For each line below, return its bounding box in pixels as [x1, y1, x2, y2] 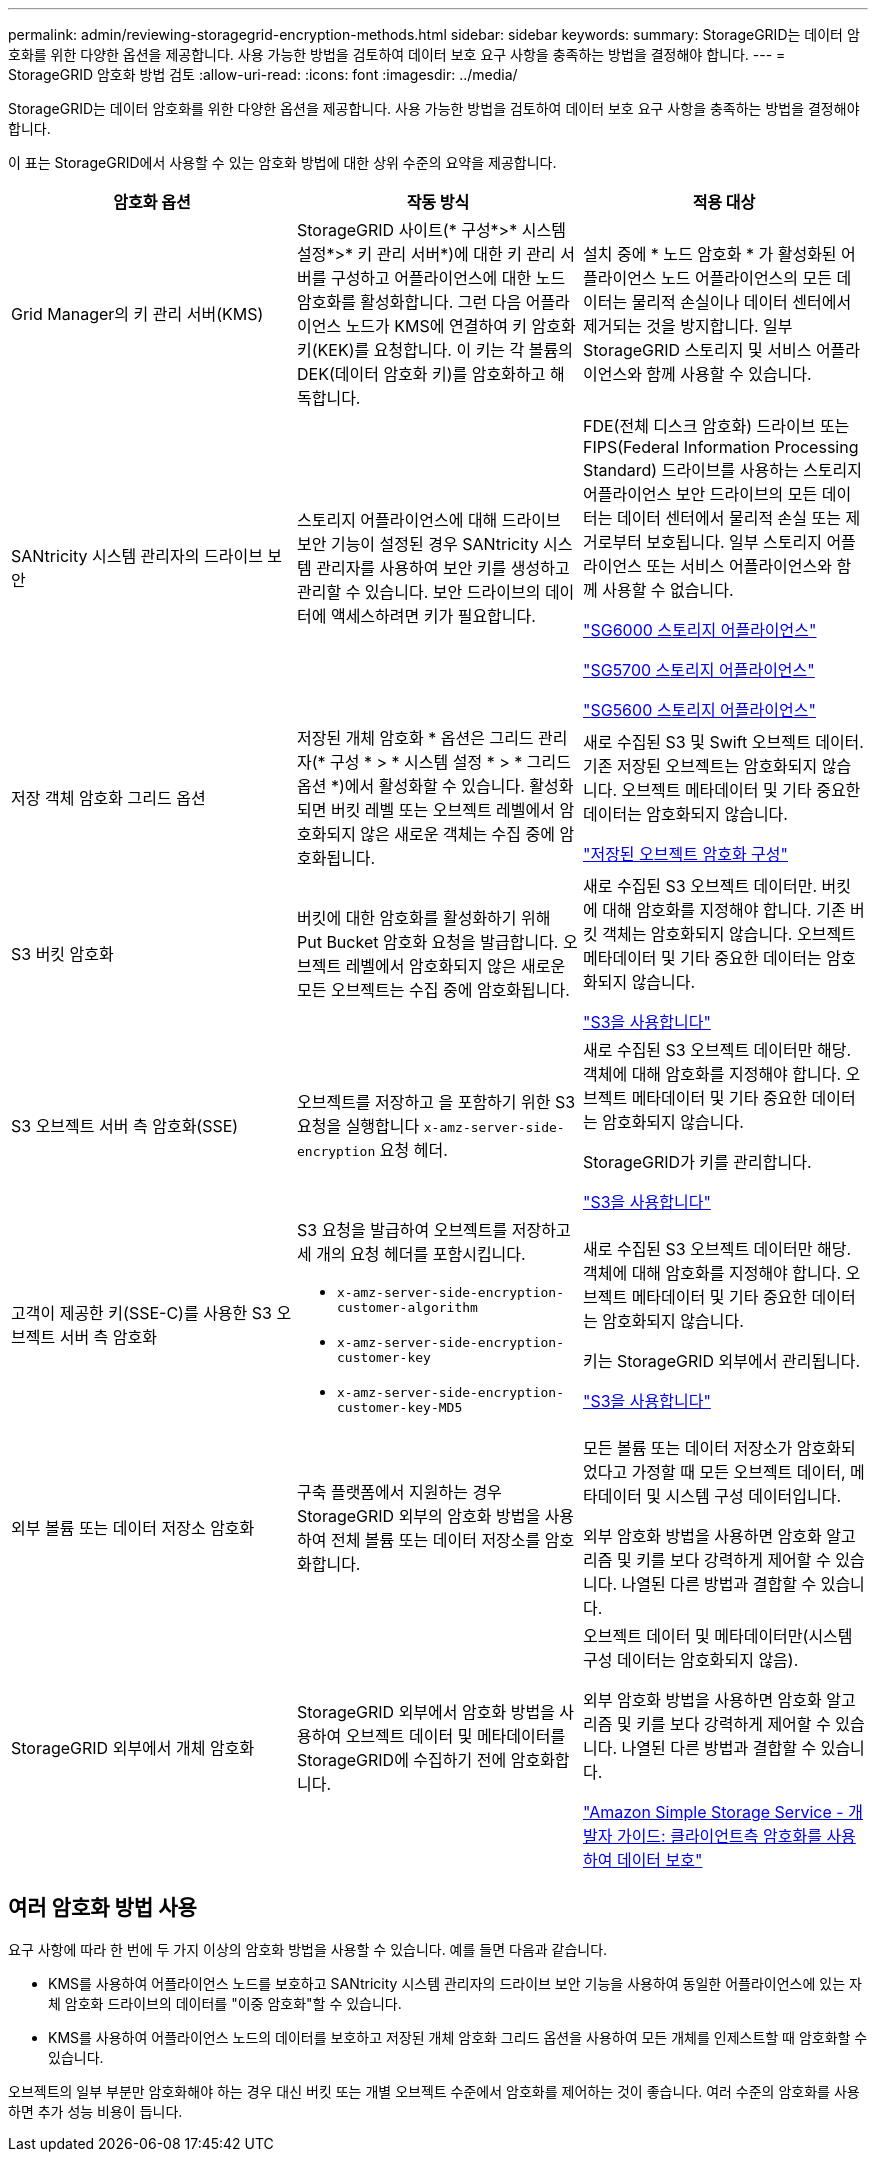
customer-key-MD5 [336, 1400, 463, 1415]
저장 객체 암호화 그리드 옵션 [11, 788, 206, 808]
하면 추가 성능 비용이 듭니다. [8, 2102, 183, 2120]
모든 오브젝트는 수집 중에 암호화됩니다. [296, 980, 570, 1000]
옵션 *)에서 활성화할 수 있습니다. [296, 776, 525, 796]
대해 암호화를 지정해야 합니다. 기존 [602, 900, 846, 920]
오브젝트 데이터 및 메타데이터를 [345, 1726, 566, 1746]
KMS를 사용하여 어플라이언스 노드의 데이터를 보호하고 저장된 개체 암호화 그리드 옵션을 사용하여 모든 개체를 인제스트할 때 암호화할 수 [48, 2028, 868, 2046]
